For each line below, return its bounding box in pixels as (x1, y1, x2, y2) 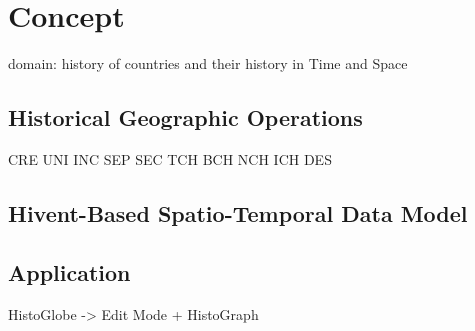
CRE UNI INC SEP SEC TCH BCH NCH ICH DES (8, 148, 332, 169)
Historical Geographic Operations (8, 102, 363, 133)
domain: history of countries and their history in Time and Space (8, 53, 408, 74)
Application (8, 256, 131, 287)
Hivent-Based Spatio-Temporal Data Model (8, 197, 468, 228)
